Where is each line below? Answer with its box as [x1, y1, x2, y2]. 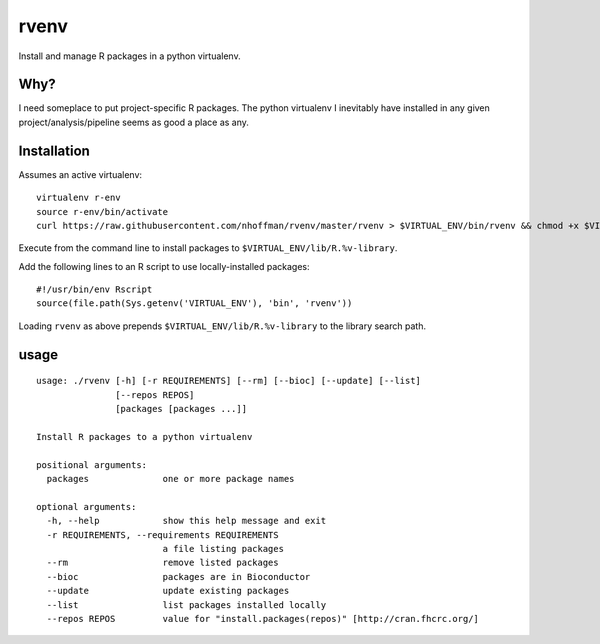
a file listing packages [162, 543, 285, 554]
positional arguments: [36, 459, 148, 470]
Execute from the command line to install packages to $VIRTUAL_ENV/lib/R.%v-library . [18, 242, 398, 254]
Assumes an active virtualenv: [18, 168, 143, 180]
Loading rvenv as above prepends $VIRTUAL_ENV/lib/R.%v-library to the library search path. [18, 320, 427, 332]
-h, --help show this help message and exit [46, 515, 327, 527]
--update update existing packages [46, 585, 290, 597]
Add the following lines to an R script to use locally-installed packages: [18, 260, 310, 272]
